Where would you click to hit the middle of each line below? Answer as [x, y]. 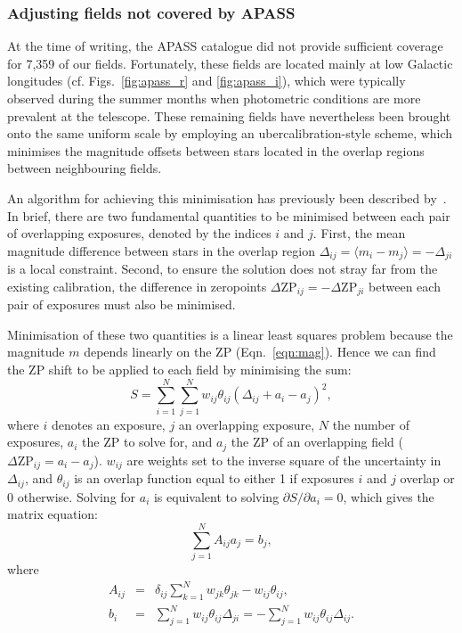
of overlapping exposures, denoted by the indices [139, 233]
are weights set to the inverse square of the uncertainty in [284, 460]
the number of [371, 424]
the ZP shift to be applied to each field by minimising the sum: [179, 370]
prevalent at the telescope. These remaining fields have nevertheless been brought [229, 115]
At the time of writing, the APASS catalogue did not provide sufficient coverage [225, 46]
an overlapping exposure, [247, 424]
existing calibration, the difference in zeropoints [137, 286]
